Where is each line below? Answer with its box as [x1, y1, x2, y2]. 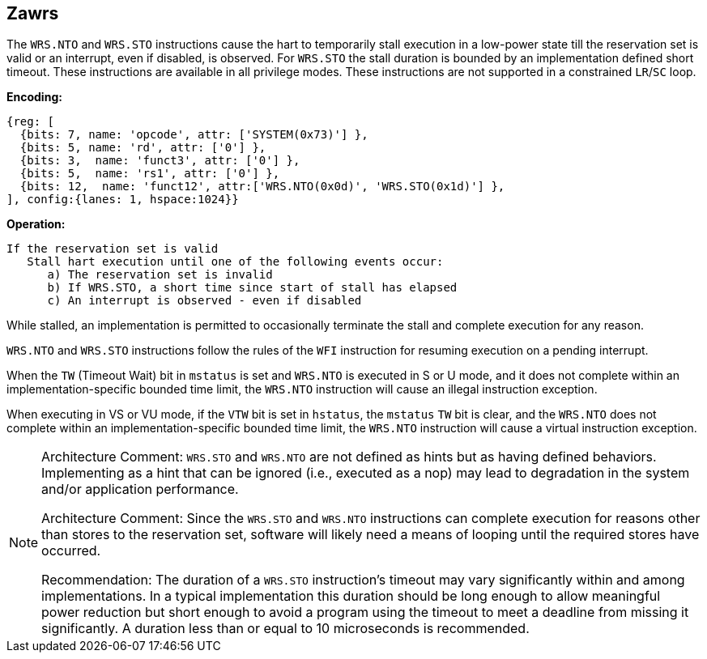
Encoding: [6, 90, 62, 104]
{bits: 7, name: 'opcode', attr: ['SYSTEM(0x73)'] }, [19, 128, 368, 142]
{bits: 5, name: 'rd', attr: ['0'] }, [19, 141, 266, 155]
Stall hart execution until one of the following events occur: [27, 255, 444, 269]
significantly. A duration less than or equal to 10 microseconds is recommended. [41, 620, 530, 637]
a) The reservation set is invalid [47, 268, 273, 282]
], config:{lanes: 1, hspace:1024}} [6, 193, 239, 206]
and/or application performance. [41, 481, 239, 498]
